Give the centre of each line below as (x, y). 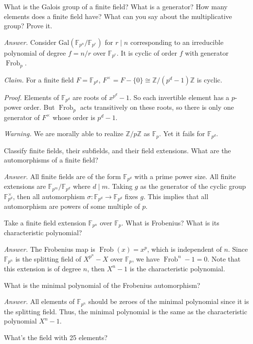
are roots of (90, 97)
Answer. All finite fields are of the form (63, 176)
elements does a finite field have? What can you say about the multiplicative (118, 16)
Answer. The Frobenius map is (50, 249)
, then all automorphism (49, 196)
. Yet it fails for (182, 133)
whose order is (74, 117)
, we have (146, 258)
